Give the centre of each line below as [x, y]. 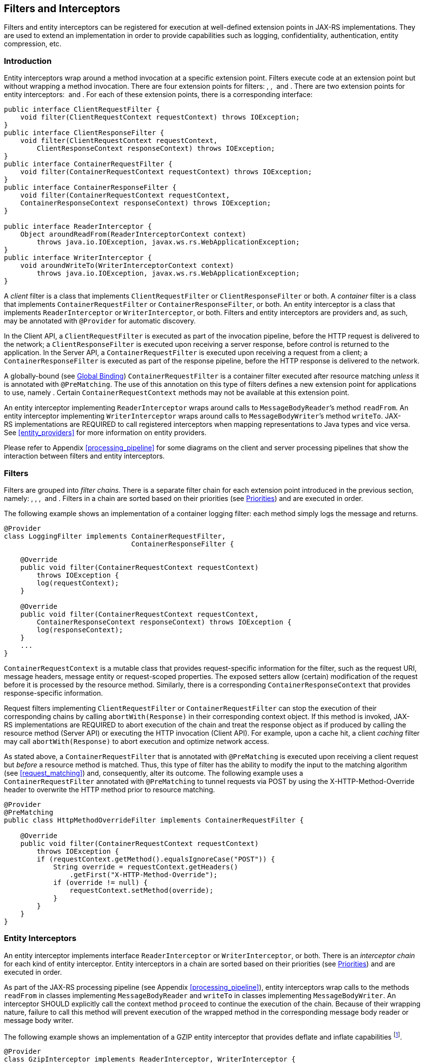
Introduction [28, 61]
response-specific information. [53, 693]
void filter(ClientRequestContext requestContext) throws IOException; [160, 117]
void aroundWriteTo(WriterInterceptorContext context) [127, 266]
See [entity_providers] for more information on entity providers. [105, 433]
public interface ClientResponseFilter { [84, 133]
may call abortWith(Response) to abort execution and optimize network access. [136, 741]
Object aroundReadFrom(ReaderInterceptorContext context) [133, 234]
